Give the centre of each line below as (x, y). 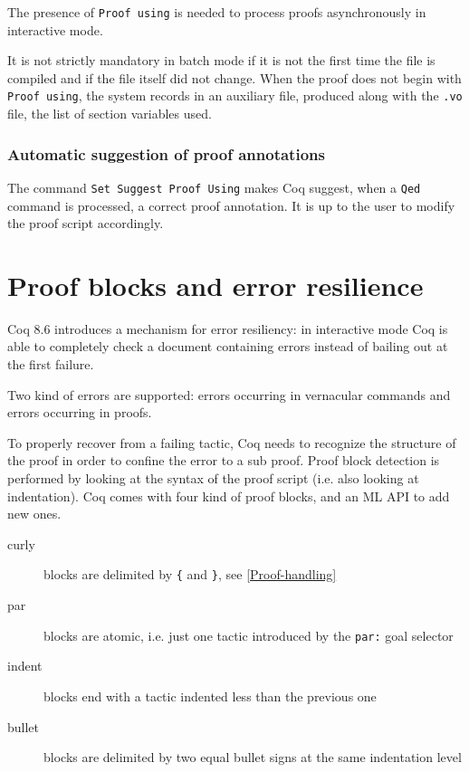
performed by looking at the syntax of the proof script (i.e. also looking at (213, 478)
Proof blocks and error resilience (215, 285)
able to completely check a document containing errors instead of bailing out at (228, 346)
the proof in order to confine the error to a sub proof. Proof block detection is (224, 460)
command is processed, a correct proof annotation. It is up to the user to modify (231, 205)
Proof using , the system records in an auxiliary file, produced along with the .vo (235, 95)
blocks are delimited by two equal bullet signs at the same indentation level (253, 757)
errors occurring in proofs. (80, 412)
